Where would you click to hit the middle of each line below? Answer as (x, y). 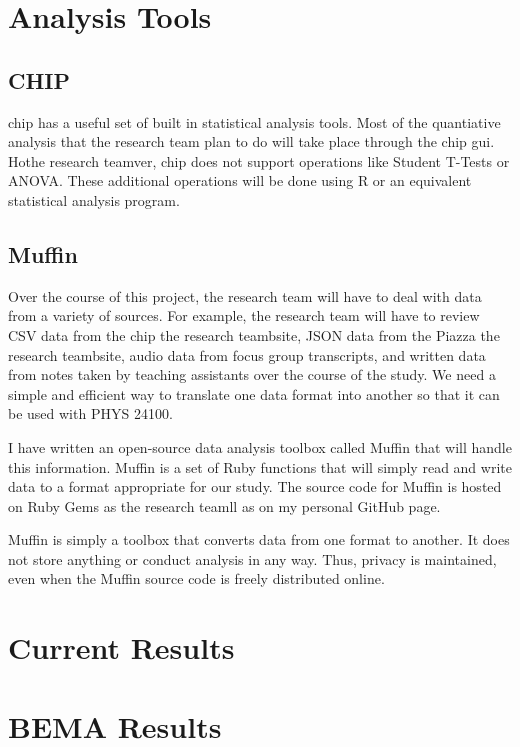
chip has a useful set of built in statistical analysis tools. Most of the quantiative (254, 121)
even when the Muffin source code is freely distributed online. (196, 578)
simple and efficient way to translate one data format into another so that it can (254, 393)
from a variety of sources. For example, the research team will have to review (244, 315)
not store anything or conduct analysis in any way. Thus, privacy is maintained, (252, 558)
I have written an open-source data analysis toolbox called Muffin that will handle (260, 446)
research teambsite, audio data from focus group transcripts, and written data (247, 354)
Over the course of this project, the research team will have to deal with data (245, 295)
